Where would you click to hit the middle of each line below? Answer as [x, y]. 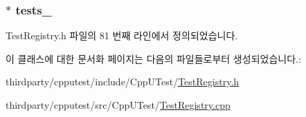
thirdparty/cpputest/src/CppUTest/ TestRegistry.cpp [118, 105]
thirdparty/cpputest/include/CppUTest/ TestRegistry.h [123, 82]
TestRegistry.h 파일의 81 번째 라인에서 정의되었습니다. [122, 35]
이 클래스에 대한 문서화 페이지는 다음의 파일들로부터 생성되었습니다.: [153, 58]
